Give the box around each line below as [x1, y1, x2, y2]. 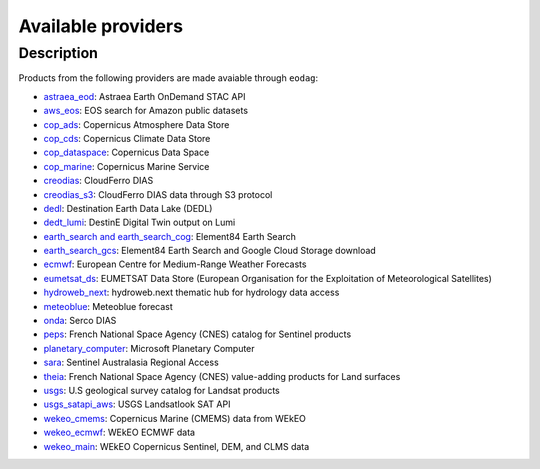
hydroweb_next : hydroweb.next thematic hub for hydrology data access [43, 286, 340, 299]
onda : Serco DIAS [43, 315, 117, 327]
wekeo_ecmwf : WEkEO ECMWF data [43, 426, 195, 439]
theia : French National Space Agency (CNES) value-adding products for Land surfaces [43, 370, 401, 382]
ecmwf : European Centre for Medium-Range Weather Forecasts [43, 258, 307, 270]
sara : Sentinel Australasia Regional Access [43, 356, 219, 369]
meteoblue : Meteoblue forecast [43, 300, 174, 312]
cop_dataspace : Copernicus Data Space [43, 146, 210, 159]
